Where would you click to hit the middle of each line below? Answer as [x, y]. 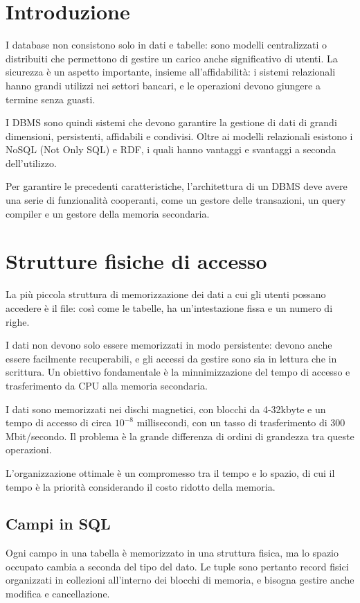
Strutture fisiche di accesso [136, 261]
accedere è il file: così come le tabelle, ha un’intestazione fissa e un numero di [169, 307]
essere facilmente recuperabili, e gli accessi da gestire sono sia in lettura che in [171, 358]
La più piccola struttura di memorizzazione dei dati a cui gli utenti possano [166, 294]
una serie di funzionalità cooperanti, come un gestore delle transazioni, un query [176, 200]
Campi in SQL [58, 524]
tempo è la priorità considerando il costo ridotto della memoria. [141, 486]
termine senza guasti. [51, 99]
